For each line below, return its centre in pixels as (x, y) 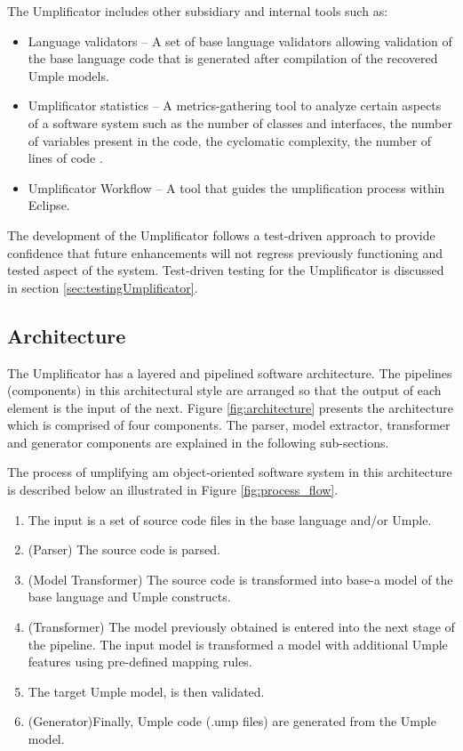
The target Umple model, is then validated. (146, 691)
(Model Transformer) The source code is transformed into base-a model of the (240, 579)
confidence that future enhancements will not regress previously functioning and (225, 252)
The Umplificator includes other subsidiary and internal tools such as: (198, 11)
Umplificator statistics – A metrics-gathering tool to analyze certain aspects (235, 105)
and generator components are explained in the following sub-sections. (198, 442)
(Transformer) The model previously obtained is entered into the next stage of (241, 627)
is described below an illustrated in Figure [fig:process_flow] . (173, 490)
